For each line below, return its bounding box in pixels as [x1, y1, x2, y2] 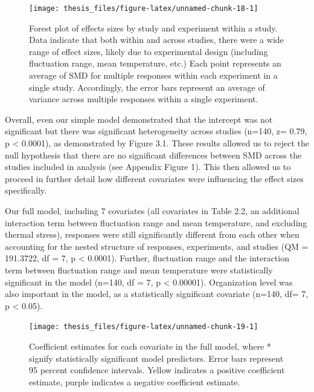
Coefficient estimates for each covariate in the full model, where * [29, 339, 271, 352]
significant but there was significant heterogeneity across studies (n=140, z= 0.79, [5, 125, 307, 137]
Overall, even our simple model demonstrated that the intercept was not [5, 113, 273, 125]
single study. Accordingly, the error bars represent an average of [29, 80, 265, 93]
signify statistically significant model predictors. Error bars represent [29, 351, 284, 364]
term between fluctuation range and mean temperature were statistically [5, 263, 273, 276]
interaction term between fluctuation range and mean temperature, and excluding [5, 216, 307, 229]
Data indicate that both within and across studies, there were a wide [29, 33, 284, 46]
